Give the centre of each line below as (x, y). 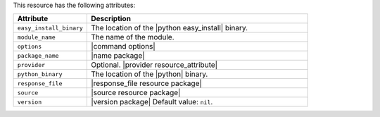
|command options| (123, 47)
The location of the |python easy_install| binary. (169, 28)
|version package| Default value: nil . (152, 102)
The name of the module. (133, 37)
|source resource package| (135, 93)
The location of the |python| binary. (149, 74)
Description (111, 19)
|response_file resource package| (146, 83)
